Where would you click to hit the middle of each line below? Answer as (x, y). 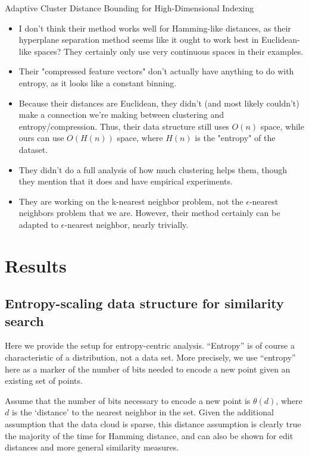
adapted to (38, 224)
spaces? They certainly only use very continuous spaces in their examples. (169, 51)
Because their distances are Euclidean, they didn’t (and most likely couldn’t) (159, 103)
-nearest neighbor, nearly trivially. (127, 224)
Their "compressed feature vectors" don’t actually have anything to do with (156, 71)
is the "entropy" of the (235, 138)
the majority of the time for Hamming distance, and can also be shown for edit (149, 435)
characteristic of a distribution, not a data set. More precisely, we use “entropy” (150, 357)
